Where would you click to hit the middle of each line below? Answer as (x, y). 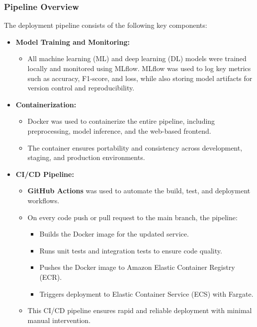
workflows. (43, 200)
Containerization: (46, 104)
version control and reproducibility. (81, 88)
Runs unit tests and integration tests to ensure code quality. (131, 250)
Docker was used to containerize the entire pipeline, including (121, 121)
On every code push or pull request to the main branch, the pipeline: (132, 217)
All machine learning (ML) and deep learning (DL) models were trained (137, 58)
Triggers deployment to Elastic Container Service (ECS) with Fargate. (146, 293)
